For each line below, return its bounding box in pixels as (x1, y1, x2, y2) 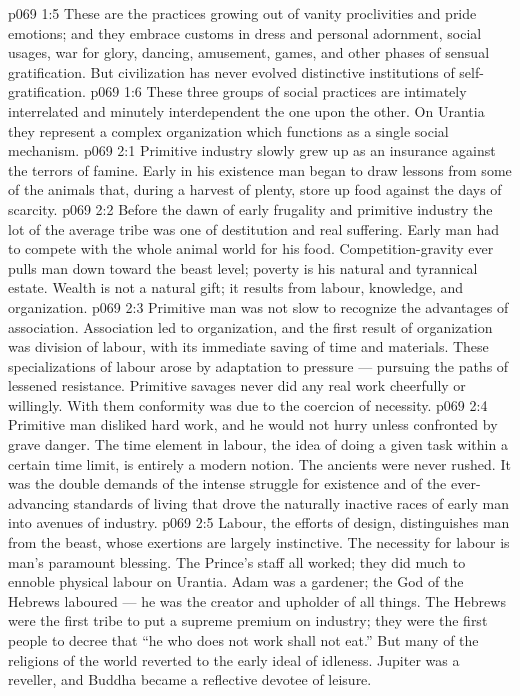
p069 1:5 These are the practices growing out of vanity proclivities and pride (8, 3, 477, 23)
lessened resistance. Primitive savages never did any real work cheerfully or (8, 375, 466, 396)
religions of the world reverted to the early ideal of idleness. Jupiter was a (8, 649, 460, 670)
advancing (8, 492, 70, 513)
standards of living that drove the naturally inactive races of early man (73, 492, 509, 513)
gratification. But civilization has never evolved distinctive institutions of (8, 61, 455, 82)
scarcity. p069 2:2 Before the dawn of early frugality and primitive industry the (8, 198, 493, 219)
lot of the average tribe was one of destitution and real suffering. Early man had (8, 218, 500, 239)
